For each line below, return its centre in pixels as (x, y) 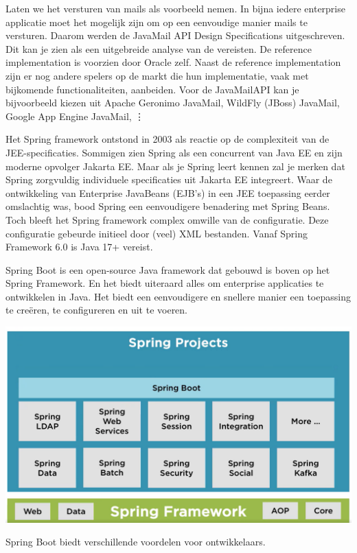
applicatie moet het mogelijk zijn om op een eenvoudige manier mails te (157, 22)
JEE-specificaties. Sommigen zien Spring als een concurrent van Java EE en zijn (174, 152)
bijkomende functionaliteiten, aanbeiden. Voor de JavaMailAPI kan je (152, 89)
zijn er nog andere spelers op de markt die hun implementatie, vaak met (157, 75)
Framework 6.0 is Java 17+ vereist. (79, 247)
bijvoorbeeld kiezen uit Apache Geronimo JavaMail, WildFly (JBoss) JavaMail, (173, 103)
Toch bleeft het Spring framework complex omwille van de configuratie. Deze (167, 219)
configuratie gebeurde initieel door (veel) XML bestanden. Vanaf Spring (157, 233)
